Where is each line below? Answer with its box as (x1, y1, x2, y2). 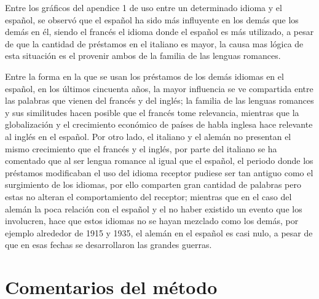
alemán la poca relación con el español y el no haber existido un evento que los (5, 202, 302, 215)
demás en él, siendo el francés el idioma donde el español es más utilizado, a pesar (5, 25, 314, 38)
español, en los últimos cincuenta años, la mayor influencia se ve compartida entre (5, 82, 313, 95)
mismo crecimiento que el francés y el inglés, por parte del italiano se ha (5, 142, 277, 155)
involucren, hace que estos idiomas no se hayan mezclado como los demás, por (5, 214, 299, 227)
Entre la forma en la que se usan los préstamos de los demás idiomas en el (5, 69, 284, 82)
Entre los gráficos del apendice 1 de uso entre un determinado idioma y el (5, 1, 282, 14)
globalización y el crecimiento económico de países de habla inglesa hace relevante (5, 118, 313, 131)
